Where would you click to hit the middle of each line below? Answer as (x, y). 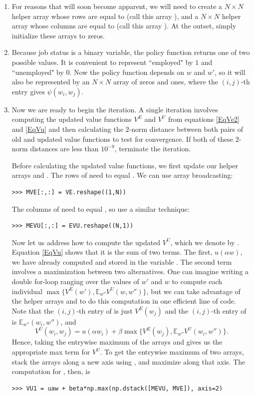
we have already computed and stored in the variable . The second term (122, 261)
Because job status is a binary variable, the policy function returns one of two (131, 52)
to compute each (197, 281)
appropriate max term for (51, 352)
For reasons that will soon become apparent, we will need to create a (117, 6)
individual (27, 291)
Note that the (33, 310)
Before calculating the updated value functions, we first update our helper (125, 165)
